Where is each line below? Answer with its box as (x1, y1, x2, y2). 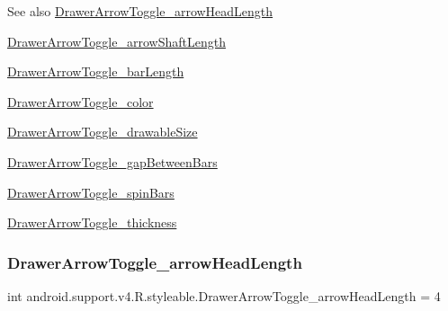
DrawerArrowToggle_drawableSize (7, 122, 198, 141)
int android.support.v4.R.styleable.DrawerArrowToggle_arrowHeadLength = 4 (7, 286, 441, 305)
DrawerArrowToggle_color (7, 92, 154, 111)
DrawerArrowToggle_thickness (7, 213, 177, 232)
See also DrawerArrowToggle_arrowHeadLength (7, 2, 273, 20)
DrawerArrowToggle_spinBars (7, 182, 175, 201)
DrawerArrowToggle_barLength (7, 62, 184, 81)
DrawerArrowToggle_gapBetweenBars (7, 152, 218, 171)
